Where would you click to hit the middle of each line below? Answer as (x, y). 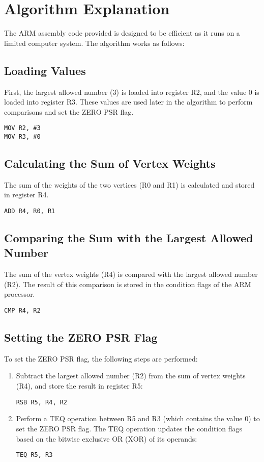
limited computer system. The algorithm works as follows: (94, 43)
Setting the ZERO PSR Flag (81, 337)
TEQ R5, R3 (34, 455)
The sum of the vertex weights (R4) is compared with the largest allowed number (131, 274)
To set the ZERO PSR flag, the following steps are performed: (101, 358)
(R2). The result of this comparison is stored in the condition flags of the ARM (128, 284)
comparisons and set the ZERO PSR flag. (69, 111)
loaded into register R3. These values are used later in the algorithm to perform (128, 102)
